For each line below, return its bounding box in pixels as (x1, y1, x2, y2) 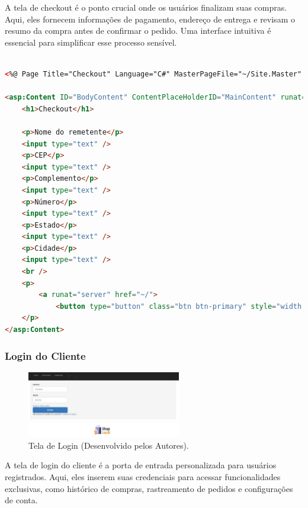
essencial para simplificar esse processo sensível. (5, 36, 177, 48)
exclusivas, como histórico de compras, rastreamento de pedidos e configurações (5, 482, 293, 494)
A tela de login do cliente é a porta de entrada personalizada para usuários (5, 459, 277, 471)
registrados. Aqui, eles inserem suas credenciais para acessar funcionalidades (5, 470, 281, 483)
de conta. (5, 494, 38, 506)
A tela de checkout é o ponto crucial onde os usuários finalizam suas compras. (5, 1, 287, 13)
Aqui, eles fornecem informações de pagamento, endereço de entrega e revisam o (5, 12, 295, 25)
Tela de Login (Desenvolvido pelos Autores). (28, 439, 189, 451)
